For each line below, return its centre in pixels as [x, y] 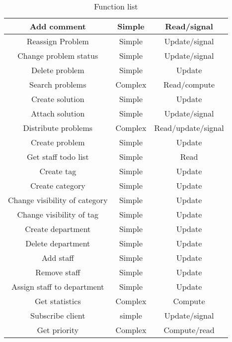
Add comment [58, 26]
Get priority [58, 330]
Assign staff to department [58, 286]
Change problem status [58, 56]
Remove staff [58, 272]
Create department [58, 229]
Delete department [58, 243]
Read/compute [189, 84]
